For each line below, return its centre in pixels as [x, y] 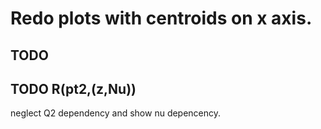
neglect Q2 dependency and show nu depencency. [116, 113]
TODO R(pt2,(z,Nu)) [73, 88]
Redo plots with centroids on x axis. [161, 18]
